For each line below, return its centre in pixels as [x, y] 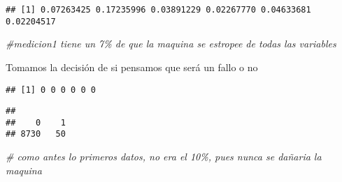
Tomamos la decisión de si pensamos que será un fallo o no [132, 67]
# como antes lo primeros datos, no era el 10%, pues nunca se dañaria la [164, 157]
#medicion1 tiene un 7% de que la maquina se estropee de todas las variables [171, 44]
